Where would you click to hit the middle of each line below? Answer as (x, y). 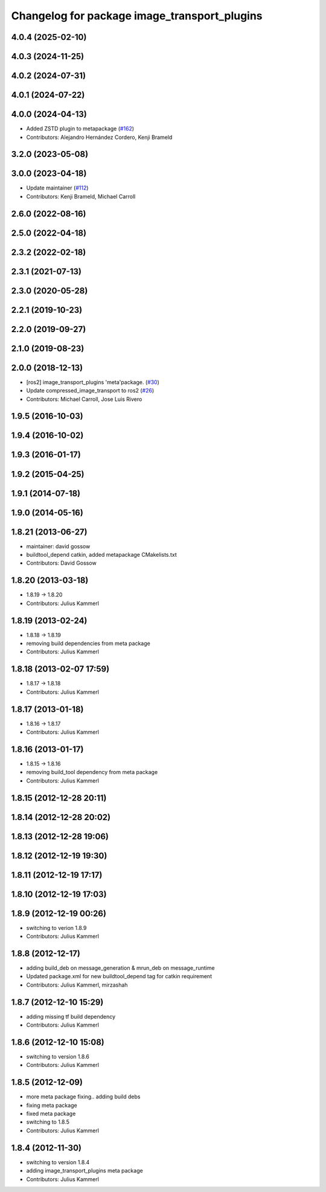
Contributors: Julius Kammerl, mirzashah (77, 985)
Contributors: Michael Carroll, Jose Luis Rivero (84, 399)
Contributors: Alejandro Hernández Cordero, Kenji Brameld (99, 137)
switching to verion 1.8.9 (56, 928)
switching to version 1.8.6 (58, 1056)
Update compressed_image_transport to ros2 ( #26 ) (90, 391)
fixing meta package (52, 1105)
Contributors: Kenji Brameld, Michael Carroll (81, 196)
